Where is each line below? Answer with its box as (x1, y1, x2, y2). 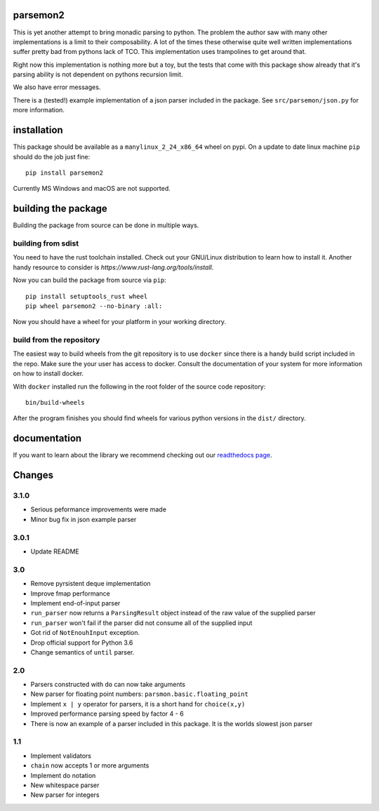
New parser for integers (30, 791, 100, 799)
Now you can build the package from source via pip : (13, 276, 166, 284)
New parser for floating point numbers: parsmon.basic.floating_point (30, 690, 248, 698)
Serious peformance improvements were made (30, 505, 166, 514)
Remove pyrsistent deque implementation (30, 579, 151, 588)
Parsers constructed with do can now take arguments (30, 681, 186, 689)
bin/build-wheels (25, 398, 85, 407)
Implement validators (30, 751, 91, 760)
